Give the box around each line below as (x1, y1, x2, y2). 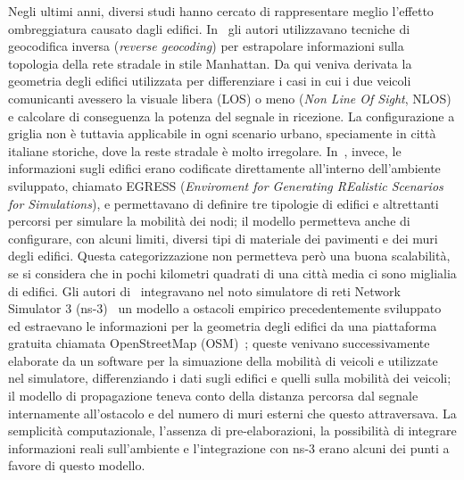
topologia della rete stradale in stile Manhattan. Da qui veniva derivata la (8, 54, 412, 72)
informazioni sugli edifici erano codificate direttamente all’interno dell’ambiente (8, 159, 441, 178)
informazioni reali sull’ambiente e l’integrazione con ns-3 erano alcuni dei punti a (8, 438, 450, 457)
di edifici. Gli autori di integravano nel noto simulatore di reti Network (8, 281, 401, 300)
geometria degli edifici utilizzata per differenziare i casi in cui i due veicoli (8, 71, 411, 90)
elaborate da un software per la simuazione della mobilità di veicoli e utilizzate (8, 351, 438, 369)
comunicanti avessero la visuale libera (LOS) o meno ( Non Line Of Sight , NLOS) (8, 88, 452, 107)
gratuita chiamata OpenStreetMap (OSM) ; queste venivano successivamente (8, 334, 430, 352)
